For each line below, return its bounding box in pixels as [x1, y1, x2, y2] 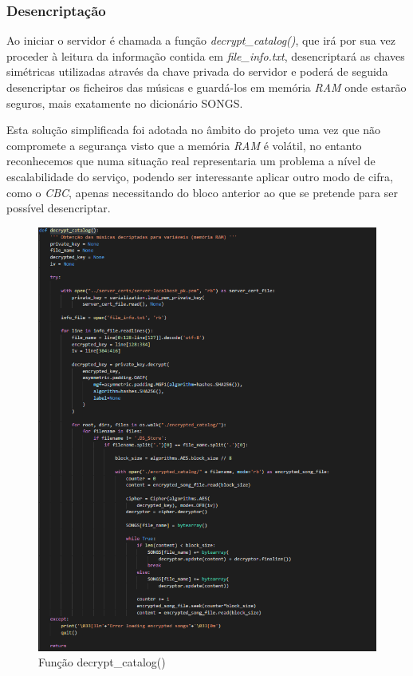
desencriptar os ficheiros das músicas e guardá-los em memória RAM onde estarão [6, 79, 407, 95]
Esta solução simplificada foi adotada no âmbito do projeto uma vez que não [6, 121, 381, 138]
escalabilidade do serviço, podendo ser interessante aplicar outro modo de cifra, [6, 168, 393, 184]
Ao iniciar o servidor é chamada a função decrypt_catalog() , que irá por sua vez [6, 32, 395, 49]
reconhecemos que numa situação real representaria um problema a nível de [6, 152, 376, 169]
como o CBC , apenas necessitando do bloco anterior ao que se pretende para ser [6, 184, 398, 200]
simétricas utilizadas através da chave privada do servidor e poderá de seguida [6, 63, 388, 80]
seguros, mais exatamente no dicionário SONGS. [6, 94, 243, 111]
